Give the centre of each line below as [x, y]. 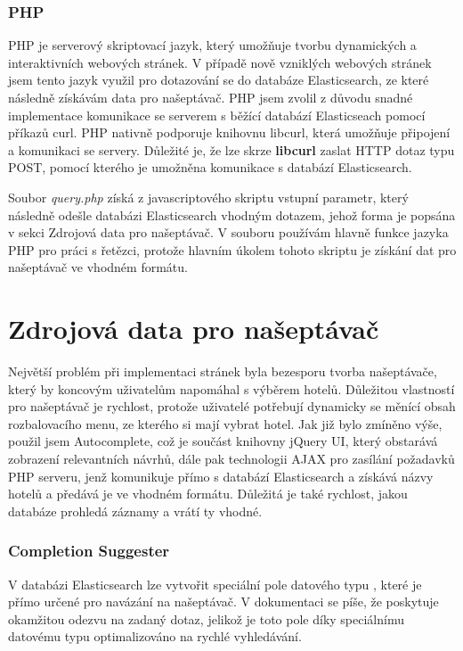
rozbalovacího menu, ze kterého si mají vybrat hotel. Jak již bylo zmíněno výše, [225, 423]
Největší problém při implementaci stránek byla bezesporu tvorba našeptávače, [223, 371]
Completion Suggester [89, 551]
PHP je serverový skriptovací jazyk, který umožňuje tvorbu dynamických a [212, 45]
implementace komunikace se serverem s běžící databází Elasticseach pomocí [217, 115]
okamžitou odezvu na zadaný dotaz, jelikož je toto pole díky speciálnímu [206, 618]
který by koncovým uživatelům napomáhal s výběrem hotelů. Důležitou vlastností [231, 388]
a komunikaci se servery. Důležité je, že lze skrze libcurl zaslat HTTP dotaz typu [231, 149]
